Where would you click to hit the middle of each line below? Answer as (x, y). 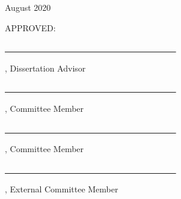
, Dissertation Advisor (45, 68)
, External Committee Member (62, 189)
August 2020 (28, 7)
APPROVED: (30, 27)
